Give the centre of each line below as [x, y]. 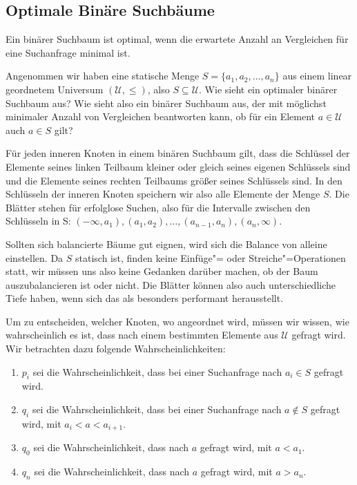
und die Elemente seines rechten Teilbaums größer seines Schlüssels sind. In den [174, 180]
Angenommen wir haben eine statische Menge [103, 76]
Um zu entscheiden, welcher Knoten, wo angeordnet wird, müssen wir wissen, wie [177, 321]
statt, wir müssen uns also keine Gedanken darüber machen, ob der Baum [162, 271]
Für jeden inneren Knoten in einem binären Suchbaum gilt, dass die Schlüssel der [178, 153]
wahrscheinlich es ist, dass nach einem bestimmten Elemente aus [142, 335]
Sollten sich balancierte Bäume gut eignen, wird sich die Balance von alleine [166, 244]
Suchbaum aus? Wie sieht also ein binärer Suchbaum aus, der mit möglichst [166, 103]
